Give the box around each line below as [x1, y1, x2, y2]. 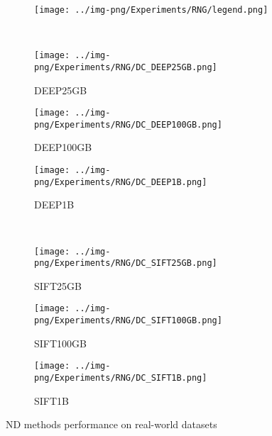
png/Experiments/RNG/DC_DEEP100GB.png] [34, 119, 222, 130]
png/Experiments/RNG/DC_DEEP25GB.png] [34, 62, 217, 72]
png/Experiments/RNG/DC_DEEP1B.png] [34, 177, 207, 187]
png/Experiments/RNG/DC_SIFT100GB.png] [34, 315, 222, 326]
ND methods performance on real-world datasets [6, 417, 217, 432]
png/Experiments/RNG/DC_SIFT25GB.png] [34, 258, 217, 269]
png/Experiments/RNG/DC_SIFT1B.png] [34, 373, 207, 384]
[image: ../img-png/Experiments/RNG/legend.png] [34, 5, 268, 15]
